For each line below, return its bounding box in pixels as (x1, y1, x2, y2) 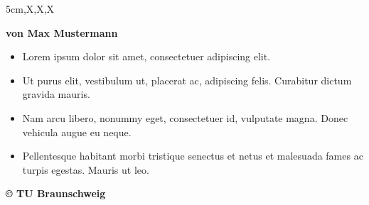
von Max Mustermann (6, 25, 118, 40)
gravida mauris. (22, 87, 90, 101)
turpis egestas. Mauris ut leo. (22, 162, 149, 177)
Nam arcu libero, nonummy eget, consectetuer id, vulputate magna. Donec (22, 110, 348, 125)
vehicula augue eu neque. (22, 124, 132, 139)
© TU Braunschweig (6, 186, 106, 201)
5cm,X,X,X (6, 1, 55, 16)
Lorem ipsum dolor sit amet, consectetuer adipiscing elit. (22, 49, 271, 64)
